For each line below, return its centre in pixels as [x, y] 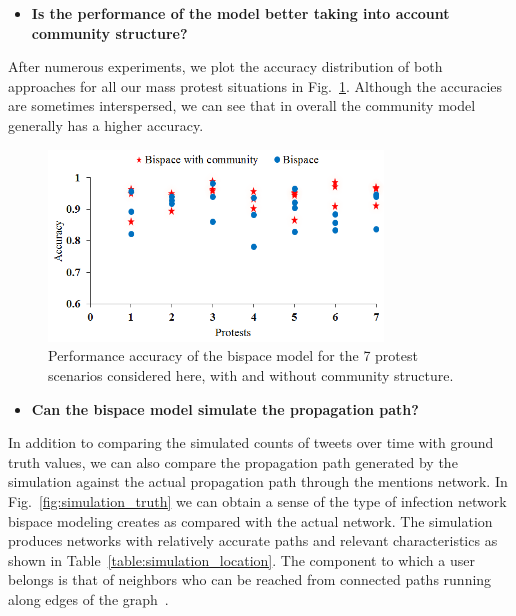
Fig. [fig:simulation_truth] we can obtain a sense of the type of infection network [257, 500]
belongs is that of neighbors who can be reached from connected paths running [250, 579]
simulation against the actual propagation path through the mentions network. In [258, 481]
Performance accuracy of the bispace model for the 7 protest [233, 355]
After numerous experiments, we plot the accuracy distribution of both [225, 66]
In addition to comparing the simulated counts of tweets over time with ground [251, 442]
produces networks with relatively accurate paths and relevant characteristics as [253, 540]
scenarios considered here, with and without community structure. [251, 374]
